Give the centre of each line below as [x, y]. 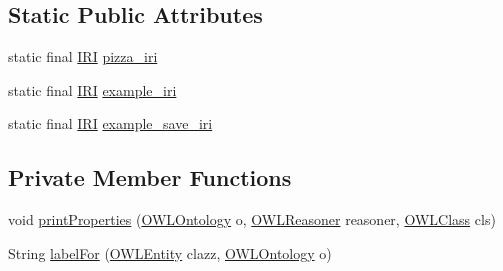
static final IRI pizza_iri [83, 56]
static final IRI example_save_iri [110, 123]
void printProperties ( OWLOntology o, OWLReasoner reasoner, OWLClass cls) [252, 219]
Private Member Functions [150, 177]
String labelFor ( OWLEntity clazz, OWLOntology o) [170, 252]
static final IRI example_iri [92, 89]
